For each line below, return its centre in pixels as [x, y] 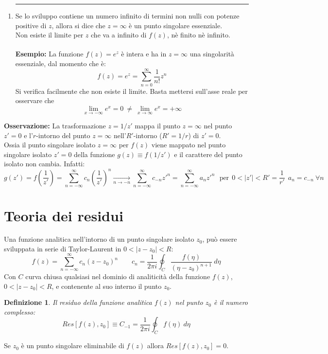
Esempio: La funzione [49, 54]
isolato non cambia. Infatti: [44, 164]
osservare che [35, 100]
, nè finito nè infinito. [199, 35]
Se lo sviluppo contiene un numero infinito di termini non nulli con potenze [127, 16]
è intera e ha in [144, 54]
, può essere [220, 239]
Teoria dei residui [64, 216]
